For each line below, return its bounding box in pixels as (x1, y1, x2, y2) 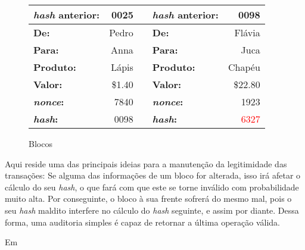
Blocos (29, 137, 52, 149)
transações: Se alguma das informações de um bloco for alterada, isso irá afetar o (5, 169, 301, 182)
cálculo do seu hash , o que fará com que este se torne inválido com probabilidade (5, 180, 299, 193)
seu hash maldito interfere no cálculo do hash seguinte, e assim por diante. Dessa (5, 204, 299, 216)
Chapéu (228, 60, 260, 74)
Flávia (234, 26, 260, 39)
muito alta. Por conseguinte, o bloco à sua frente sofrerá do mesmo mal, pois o (5, 192, 292, 205)
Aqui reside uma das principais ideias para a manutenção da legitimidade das (5, 157, 287, 170)
